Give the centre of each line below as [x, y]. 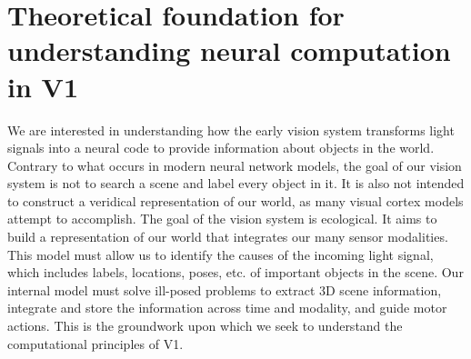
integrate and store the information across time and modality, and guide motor [227, 308]
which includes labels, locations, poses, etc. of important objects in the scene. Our [235, 272]
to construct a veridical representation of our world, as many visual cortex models [235, 200]
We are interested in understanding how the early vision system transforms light [231, 130]
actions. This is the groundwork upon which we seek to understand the [205, 326]
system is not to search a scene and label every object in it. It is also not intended [236, 183]
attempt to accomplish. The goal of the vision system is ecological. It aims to [222, 219]
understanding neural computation [229, 50]
